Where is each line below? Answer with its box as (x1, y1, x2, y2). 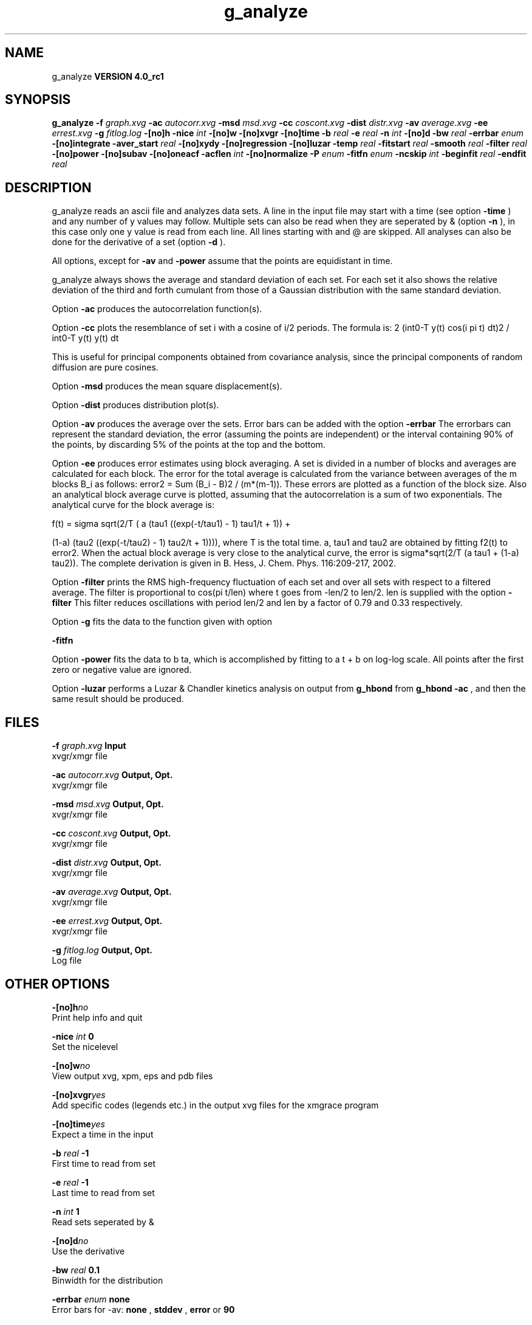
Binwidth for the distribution (52, 1275, 163, 1285)
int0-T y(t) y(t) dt (52, 333, 119, 344)
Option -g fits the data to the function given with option (52, 616, 273, 627)
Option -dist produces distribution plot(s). (52, 400, 219, 411)
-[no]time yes (52, 1118, 105, 1129)
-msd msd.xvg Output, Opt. (52, 799, 164, 810)
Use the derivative (52, 1245, 125, 1256)
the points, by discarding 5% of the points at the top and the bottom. (52, 439, 326, 450)
